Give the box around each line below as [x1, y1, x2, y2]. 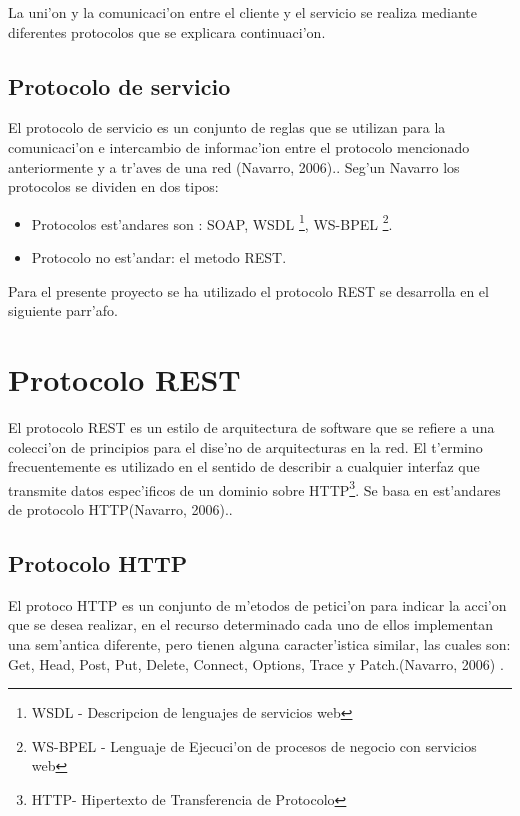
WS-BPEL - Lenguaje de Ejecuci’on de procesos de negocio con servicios [31, 735, 477, 756]
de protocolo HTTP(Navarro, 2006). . [8, 498, 233, 519]
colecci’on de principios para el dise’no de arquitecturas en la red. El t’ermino [8, 436, 483, 457]
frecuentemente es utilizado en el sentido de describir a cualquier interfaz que [8, 456, 480, 477]
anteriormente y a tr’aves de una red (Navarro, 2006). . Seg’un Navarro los [8, 156, 460, 177]
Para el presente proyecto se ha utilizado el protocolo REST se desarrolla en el [8, 280, 489, 301]
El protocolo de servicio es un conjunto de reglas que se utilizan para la [8, 117, 446, 138]
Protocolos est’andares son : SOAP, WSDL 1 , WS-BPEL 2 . [31, 210, 393, 234]
